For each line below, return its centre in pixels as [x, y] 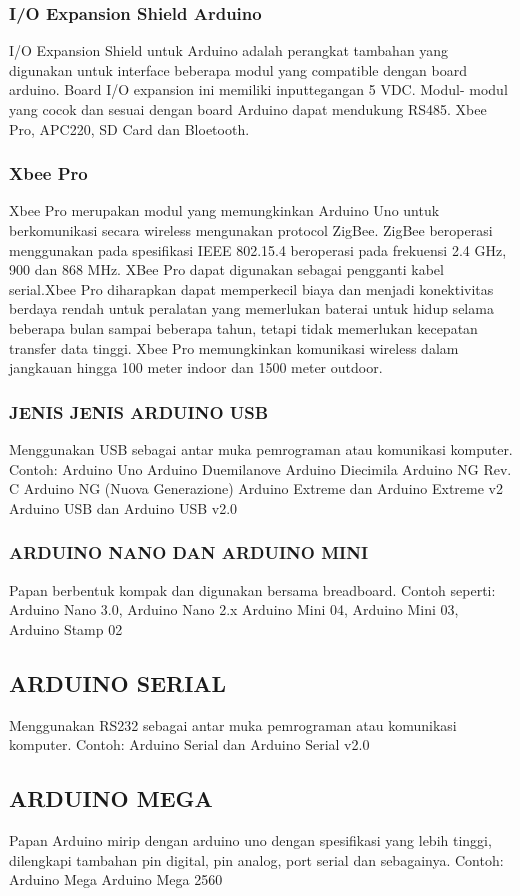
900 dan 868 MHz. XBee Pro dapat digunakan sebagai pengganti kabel [226, 269]
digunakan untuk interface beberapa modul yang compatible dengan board [238, 69]
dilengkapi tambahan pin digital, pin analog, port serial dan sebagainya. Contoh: [256, 859]
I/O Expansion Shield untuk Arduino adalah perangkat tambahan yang [229, 50]
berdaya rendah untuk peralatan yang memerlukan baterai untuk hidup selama [251, 308]
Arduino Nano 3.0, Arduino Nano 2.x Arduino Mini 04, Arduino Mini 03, [234, 609]
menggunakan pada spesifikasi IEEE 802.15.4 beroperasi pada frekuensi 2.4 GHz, [258, 249]
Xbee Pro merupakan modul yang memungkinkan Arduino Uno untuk [224, 210]
